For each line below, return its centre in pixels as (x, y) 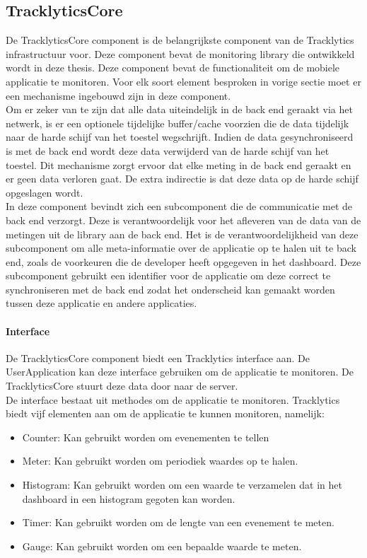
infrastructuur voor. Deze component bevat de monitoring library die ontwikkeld (180, 53)
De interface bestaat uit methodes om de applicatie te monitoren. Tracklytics (173, 399)
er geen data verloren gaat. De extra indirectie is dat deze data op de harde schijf (182, 179)
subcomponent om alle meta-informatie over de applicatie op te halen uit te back (181, 248)
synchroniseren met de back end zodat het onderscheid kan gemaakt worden (170, 289)
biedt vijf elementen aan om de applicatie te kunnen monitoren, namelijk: (165, 413)
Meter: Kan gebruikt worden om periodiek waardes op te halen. (160, 461)
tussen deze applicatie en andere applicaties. (101, 303)
